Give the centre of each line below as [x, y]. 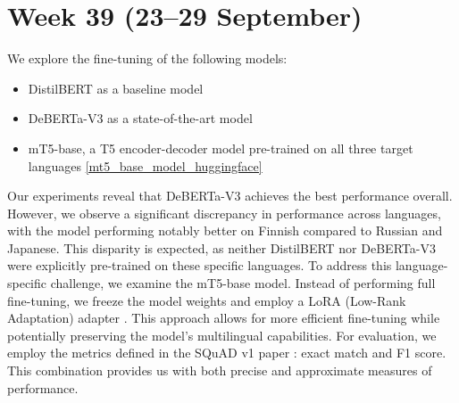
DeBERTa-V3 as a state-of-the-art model [140, 118]
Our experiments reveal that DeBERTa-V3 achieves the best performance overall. [230, 196]
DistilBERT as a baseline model [116, 88]
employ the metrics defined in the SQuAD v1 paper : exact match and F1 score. [227, 353]
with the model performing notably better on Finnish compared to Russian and [225, 230]
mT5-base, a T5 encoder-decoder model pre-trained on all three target [221, 148]
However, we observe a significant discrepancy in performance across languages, [224, 213]
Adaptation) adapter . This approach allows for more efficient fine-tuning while [224, 318]
